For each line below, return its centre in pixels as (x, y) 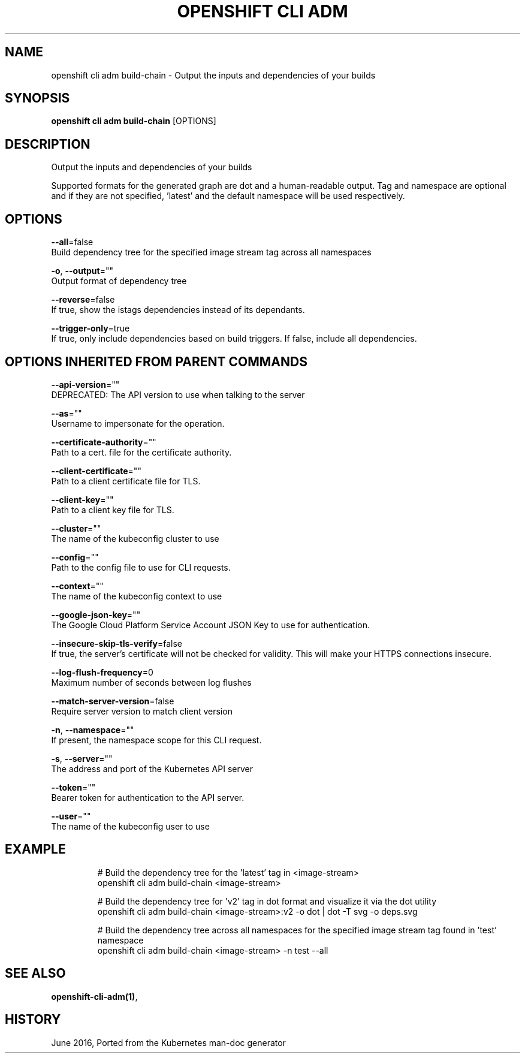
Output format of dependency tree (119, 281)
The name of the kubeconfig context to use (137, 596)
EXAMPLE (35, 849)
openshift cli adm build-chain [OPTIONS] (134, 121)
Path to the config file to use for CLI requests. (141, 567)
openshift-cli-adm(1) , (94, 996)
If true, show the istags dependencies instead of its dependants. (178, 310)
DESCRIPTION (48, 144)
